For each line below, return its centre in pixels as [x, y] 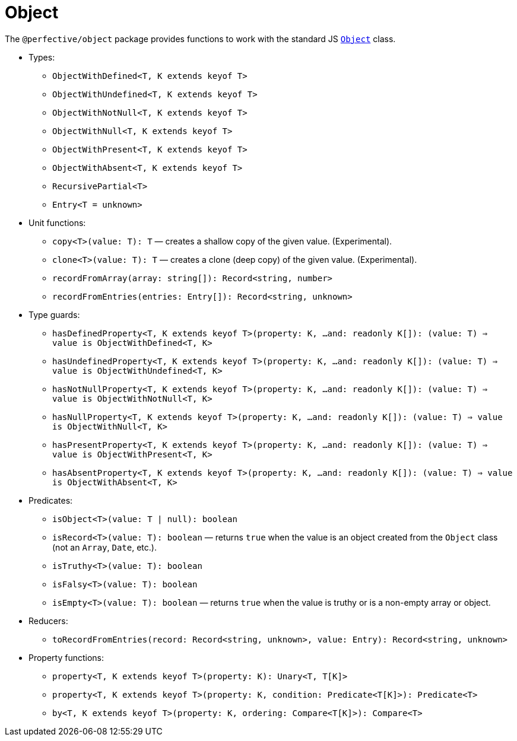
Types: [42, 57]
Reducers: [48, 621]
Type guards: [54, 314]
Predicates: [51, 500]
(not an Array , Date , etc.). [104, 547]
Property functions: [66, 657]
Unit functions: [57, 222]
